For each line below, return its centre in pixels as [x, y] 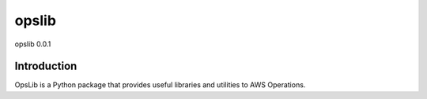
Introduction [46, 66]
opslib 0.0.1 [33, 44]
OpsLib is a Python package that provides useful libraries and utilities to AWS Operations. [160, 85]
